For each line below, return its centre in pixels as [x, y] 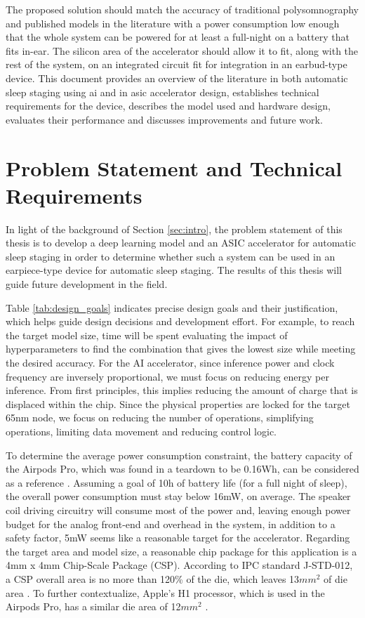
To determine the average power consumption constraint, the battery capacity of [179, 455]
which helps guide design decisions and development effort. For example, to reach [180, 321]
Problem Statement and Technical [174, 167]
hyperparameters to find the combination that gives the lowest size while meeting [181, 349]
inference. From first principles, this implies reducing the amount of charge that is [182, 390]
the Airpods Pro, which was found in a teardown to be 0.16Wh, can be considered [182, 469]
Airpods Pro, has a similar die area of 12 [93, 606]
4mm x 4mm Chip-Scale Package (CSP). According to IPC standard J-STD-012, [179, 565]
